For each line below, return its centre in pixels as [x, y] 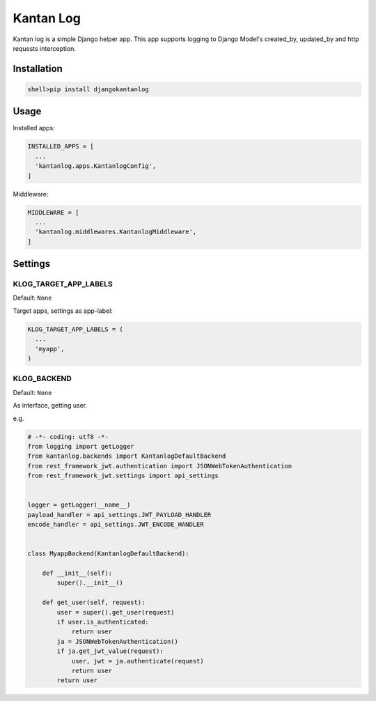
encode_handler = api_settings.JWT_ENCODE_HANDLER [116, 525]
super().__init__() [90, 583]
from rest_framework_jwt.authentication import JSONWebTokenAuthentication [160, 466]
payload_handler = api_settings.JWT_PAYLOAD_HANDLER [119, 515]
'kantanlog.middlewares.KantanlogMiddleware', [116, 232]
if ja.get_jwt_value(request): [110, 651]
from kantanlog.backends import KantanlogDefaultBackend [127, 456]
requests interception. [45, 48]
